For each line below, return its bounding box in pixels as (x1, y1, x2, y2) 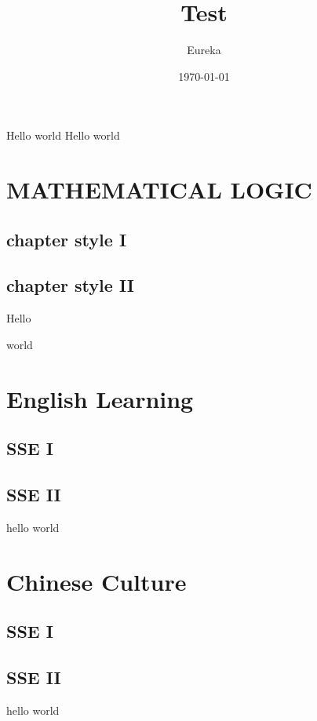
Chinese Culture (6, 565, 187, 597)
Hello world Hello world (6, 127, 120, 144)
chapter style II (6, 273, 134, 297)
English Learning (6, 382, 194, 414)
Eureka (187, 42, 221, 58)
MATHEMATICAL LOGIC (6, 173, 312, 206)
